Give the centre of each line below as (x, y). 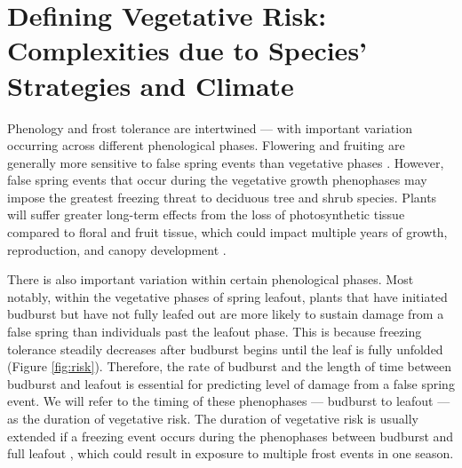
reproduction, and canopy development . (117, 249)
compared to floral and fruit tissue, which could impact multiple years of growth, (227, 232)
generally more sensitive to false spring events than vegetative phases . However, (226, 162)
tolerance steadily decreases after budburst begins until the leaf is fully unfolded (225, 349)
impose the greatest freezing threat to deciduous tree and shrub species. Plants (222, 197)
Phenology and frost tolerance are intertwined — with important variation (210, 127)
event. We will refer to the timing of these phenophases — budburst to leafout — (229, 401)
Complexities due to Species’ (187, 50)
